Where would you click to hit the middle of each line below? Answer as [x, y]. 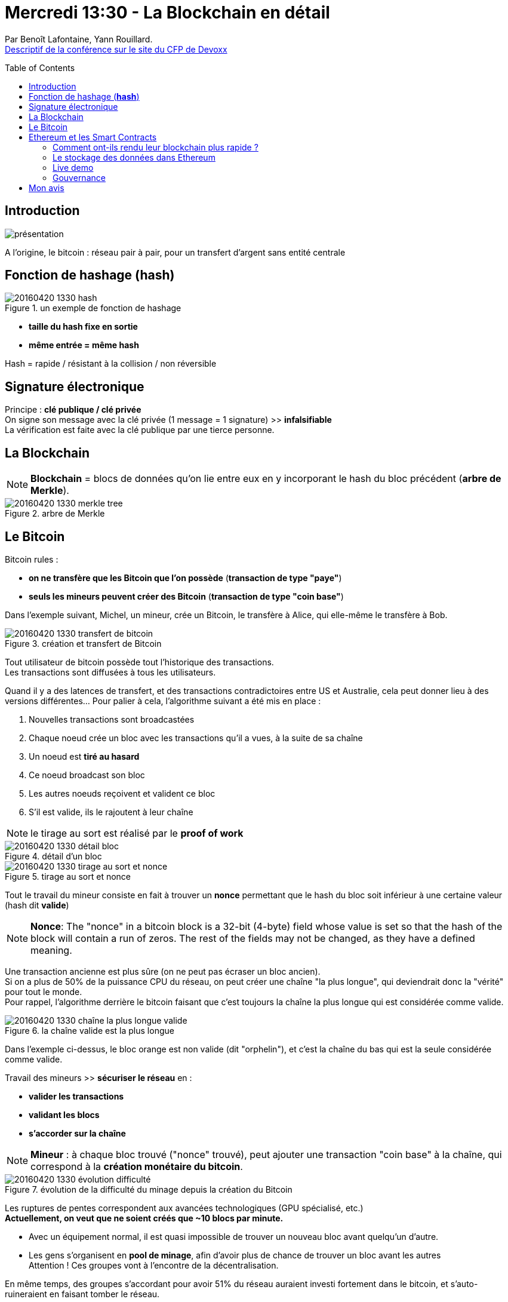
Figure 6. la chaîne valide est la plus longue [90, 1030]
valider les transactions [76, 1096]
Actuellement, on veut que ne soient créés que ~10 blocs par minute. [144, 1218]
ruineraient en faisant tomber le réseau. [82, 1294]
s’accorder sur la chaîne [77, 1133]
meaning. [51, 950]
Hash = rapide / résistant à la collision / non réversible [111, 364]
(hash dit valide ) [37, 905]
